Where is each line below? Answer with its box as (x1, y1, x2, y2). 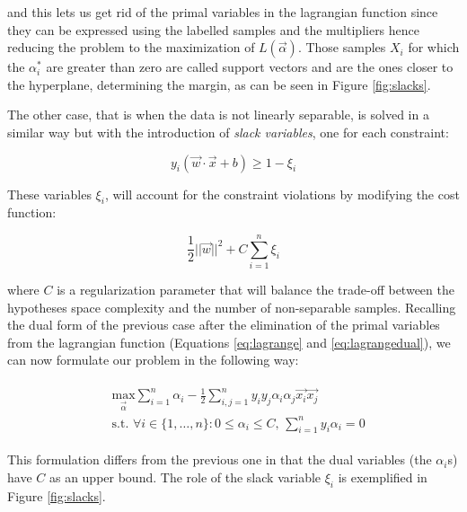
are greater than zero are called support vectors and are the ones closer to (46, 57, 454, 76)
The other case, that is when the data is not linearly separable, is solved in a (7, 105, 429, 124)
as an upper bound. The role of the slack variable (48, 468, 322, 487)
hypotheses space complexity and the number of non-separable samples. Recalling (7, 297, 456, 316)
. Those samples (297, 38, 386, 57)
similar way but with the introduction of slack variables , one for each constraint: (7, 122, 449, 141)
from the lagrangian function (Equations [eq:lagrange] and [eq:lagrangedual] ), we (7, 332, 451, 351)
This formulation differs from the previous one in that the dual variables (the (7, 450, 432, 469)
